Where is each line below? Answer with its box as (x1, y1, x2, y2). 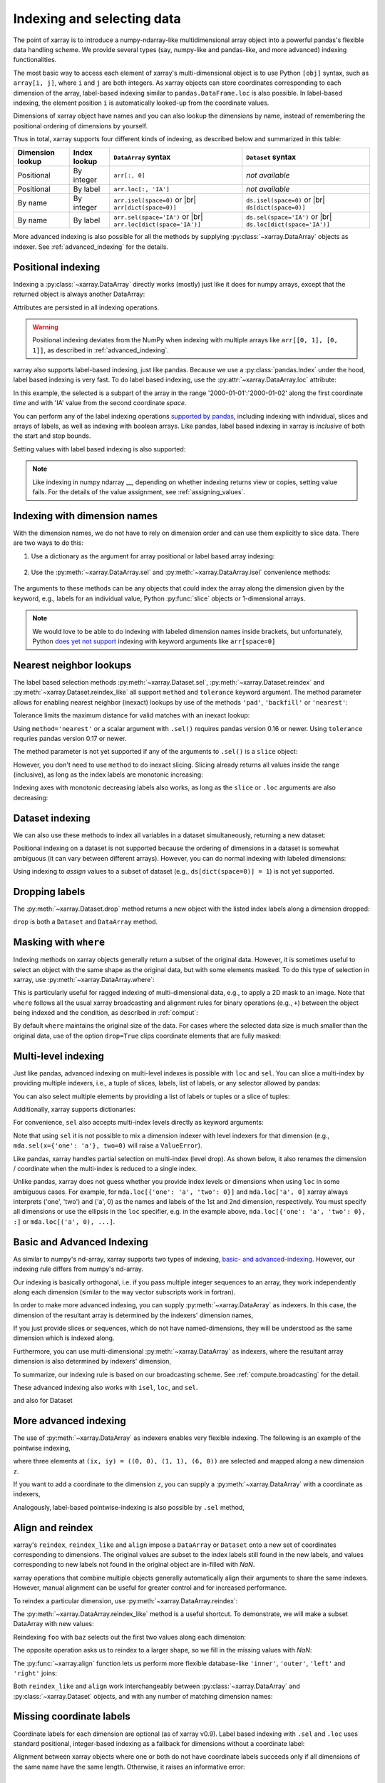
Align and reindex (13, 1521, 93, 1533)
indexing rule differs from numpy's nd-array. (13, 1265, 144, 1273)
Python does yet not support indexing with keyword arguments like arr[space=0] (32, 637, 276, 645)
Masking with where (13, 936, 106, 949)
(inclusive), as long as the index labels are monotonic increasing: (13, 770, 203, 779)
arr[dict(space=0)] (113, 203, 178, 211)
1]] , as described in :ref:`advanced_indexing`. (32, 346, 169, 354)
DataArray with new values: (13, 1620, 94, 1628)
